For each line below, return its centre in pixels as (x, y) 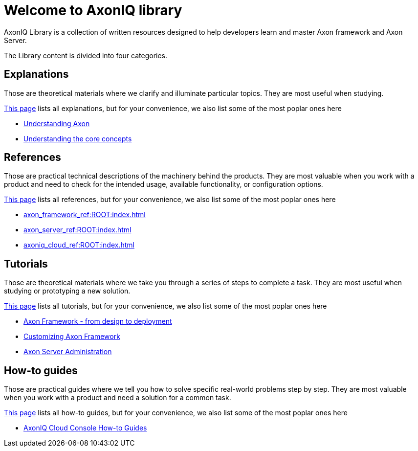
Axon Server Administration (68, 352)
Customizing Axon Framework (72, 337)
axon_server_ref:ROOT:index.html (77, 230)
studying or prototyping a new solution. (67, 291)
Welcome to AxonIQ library (93, 10)
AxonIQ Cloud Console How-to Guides (85, 428)
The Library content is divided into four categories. (86, 55)
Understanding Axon (57, 123)
